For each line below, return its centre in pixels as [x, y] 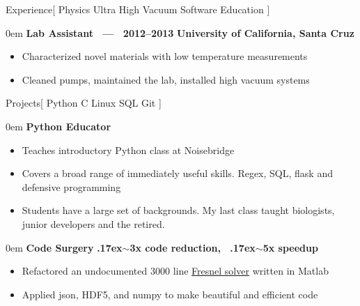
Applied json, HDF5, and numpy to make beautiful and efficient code [170, 294]
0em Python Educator [58, 126]
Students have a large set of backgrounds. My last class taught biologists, [178, 210]
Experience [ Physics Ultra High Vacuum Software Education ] [138, 9]
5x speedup [290, 247]
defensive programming [71, 186]
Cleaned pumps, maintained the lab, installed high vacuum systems [166, 79]
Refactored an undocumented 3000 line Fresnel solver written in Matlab [175, 271]
